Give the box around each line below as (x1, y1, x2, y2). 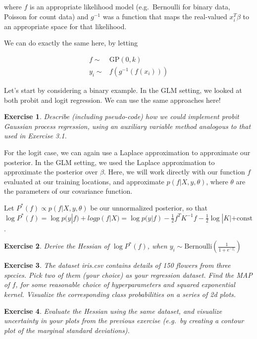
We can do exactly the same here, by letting (4, 38, 138, 48)
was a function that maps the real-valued (103, 11, 227, 21)
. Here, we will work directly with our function (103, 167, 245, 177)
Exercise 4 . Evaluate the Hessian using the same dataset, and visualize (4, 305, 222, 316)
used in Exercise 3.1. (4, 130, 67, 141)
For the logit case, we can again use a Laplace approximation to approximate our (4, 147, 251, 157)
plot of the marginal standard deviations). (4, 325, 130, 335)
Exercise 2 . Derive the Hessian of (4, 241, 109, 251)
